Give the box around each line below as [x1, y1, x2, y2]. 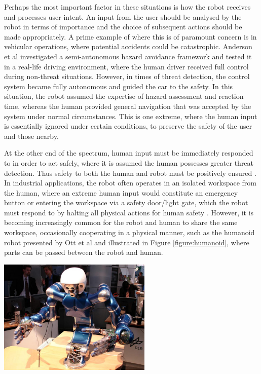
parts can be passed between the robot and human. [4, 247, 163, 257]
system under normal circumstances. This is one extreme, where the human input [4, 110, 257, 121]
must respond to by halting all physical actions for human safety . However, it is [4, 207, 254, 217]
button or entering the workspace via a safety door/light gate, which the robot [4, 197, 248, 208]
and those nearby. [4, 130, 59, 141]
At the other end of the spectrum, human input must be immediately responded [4, 147, 253, 158]
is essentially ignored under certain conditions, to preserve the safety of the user [4, 121, 252, 131]
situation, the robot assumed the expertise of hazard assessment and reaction [4, 91, 244, 101]
